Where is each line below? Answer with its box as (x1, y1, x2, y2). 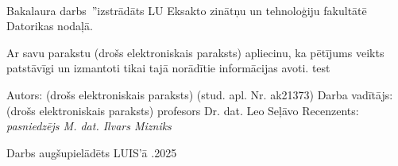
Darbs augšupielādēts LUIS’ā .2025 (6, 144, 177, 160)
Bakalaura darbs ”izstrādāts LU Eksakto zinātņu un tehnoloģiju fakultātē (6, 2, 367, 18)
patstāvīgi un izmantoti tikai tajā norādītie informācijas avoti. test (6, 60, 330, 76)
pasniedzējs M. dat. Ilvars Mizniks (6, 118, 172, 134)
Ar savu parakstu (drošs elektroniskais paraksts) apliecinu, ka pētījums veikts (6, 44, 384, 60)
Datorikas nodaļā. (6, 17, 93, 34)
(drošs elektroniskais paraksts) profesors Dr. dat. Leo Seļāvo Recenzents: (6, 102, 359, 118)
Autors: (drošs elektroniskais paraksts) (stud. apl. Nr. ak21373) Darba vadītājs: (6, 86, 393, 102)
